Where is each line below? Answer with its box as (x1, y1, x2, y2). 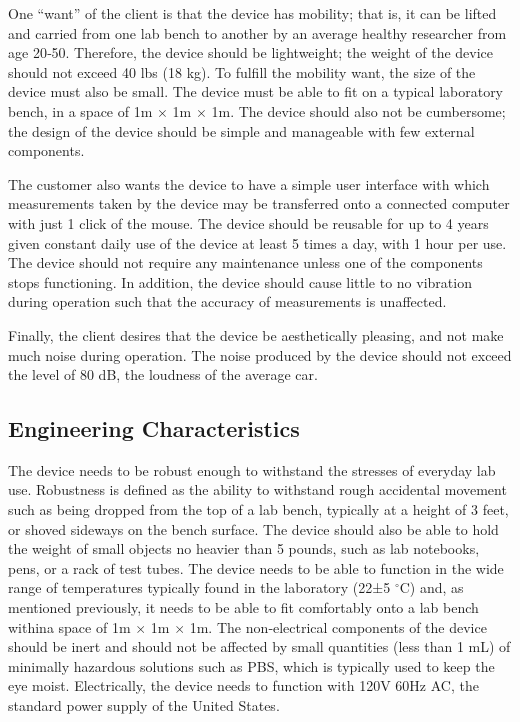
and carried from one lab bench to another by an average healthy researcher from (8, 22, 507, 43)
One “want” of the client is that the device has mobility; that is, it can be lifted (8, 3, 497, 23)
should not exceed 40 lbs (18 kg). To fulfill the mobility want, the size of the (8, 61, 476, 82)
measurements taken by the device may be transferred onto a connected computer (8, 193, 510, 214)
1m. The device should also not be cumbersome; (211, 100, 506, 121)
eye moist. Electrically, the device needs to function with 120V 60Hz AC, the (8, 675, 479, 696)
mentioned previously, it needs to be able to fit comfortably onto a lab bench (8, 597, 479, 618)
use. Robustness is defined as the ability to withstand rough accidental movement (8, 479, 507, 500)
